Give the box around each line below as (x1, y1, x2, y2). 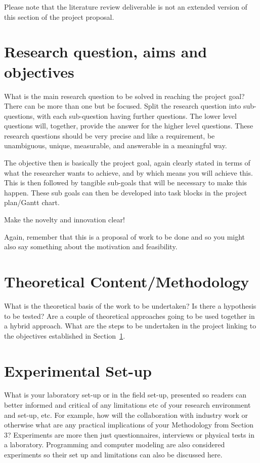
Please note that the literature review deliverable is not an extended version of (4, 2, 247, 12)
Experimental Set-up (4, 360, 152, 381)
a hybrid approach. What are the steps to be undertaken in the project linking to (4, 320, 256, 331)
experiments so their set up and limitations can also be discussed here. (4, 449, 223, 459)
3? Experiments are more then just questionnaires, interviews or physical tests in (4, 429, 254, 440)
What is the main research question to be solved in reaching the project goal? (4, 90, 245, 101)
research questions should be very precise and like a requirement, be (4, 130, 215, 141)
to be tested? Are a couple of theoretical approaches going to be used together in (4, 310, 255, 321)
